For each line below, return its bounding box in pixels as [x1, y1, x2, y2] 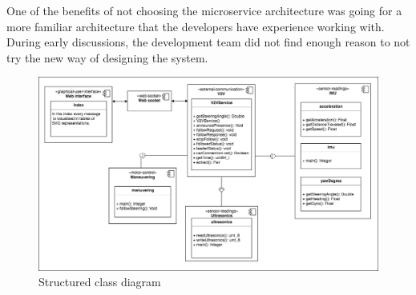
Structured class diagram [38, 273, 161, 290]
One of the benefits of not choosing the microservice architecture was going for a [6, 2, 402, 18]
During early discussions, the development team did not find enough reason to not [6, 34, 410, 50]
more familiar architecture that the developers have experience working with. [6, 18, 385, 34]
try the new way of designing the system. [6, 49, 208, 66]
